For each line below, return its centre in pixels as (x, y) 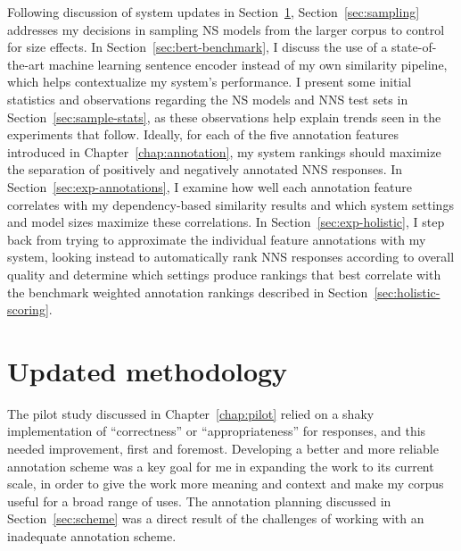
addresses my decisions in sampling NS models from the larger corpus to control (226, 29)
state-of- (414, 47)
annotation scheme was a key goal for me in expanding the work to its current (221, 466)
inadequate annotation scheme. (92, 535)
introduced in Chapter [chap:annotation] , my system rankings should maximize (224, 151)
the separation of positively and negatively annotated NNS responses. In (205, 169)
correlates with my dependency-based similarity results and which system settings (230, 204)
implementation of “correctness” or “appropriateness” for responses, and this (217, 431)
